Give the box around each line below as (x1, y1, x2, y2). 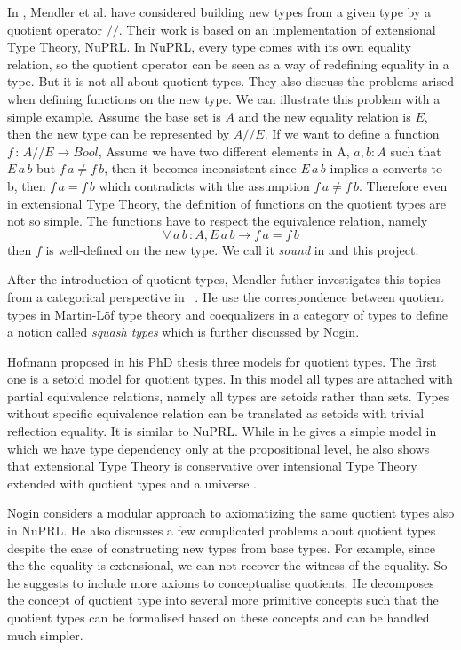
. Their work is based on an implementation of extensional (118, 20, 436, 38)
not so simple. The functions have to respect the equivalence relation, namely (7, 211, 428, 230)
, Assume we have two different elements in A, (98, 141, 350, 160)
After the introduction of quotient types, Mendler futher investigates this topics (7, 270, 441, 289)
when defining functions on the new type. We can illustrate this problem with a (7, 89, 441, 107)
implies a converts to (330, 159, 443, 178)
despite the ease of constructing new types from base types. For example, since (7, 538, 435, 557)
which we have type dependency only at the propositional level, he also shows (7, 439, 430, 457)
